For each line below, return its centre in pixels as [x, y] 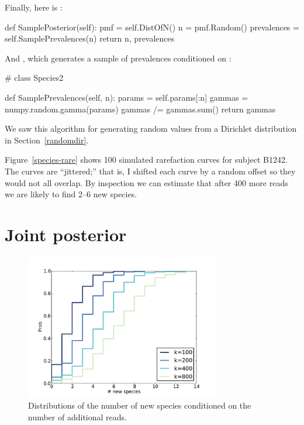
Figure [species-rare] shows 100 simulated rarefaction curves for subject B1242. [146, 160]
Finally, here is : [34, 7]
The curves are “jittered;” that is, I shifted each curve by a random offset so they [150, 171]
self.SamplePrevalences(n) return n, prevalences [90, 38]
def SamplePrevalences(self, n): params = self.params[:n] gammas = [127, 97]
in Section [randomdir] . [47, 140]
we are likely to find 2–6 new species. [71, 194]
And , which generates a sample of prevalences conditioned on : [118, 58]
